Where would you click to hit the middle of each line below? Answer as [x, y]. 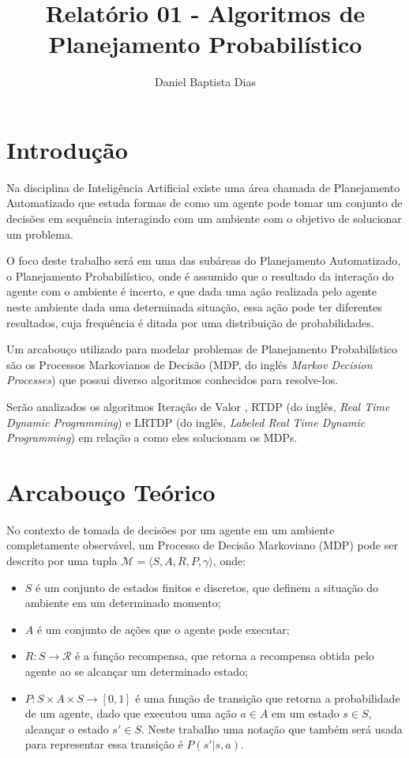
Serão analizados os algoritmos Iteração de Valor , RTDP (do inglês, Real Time [198, 406]
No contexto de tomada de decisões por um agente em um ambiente [171, 529]
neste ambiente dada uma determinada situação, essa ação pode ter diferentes [194, 307]
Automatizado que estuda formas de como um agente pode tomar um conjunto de [204, 203]
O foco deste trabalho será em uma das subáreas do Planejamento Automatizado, [204, 260]
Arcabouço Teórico [111, 491]
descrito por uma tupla [62, 561]
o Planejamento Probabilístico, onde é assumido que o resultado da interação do [200, 275]
